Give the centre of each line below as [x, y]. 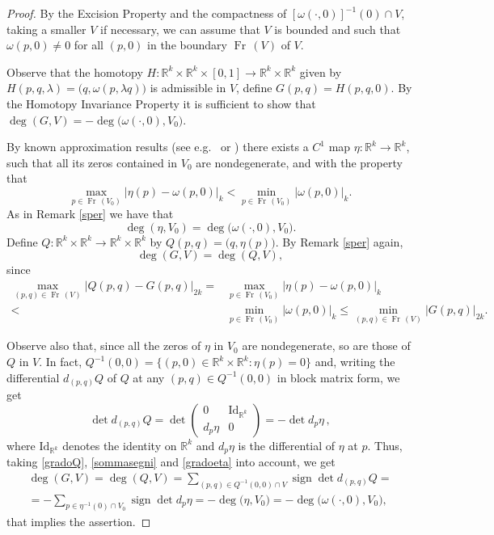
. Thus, [385, 445]
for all [89, 45]
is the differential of [287, 445]
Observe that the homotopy [75, 72]
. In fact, [61, 362]
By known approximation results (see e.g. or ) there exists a [158, 147]
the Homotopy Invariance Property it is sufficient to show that [161, 103]
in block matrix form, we [338, 377]
